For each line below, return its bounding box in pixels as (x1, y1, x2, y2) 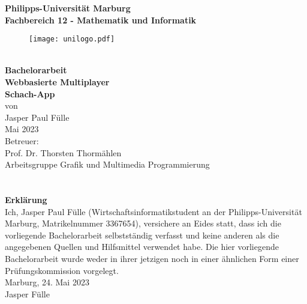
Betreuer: (5, 135, 39, 147)
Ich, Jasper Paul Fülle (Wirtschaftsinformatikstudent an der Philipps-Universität (5, 205, 302, 217)
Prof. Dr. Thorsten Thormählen (5, 146, 122, 159)
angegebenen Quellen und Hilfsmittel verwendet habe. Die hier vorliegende (5, 240, 279, 253)
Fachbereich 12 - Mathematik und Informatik (5, 13, 197, 26)
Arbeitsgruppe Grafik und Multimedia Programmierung (5, 158, 210, 171)
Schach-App (5, 87, 55, 100)
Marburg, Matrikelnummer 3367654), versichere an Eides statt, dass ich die (5, 217, 281, 230)
